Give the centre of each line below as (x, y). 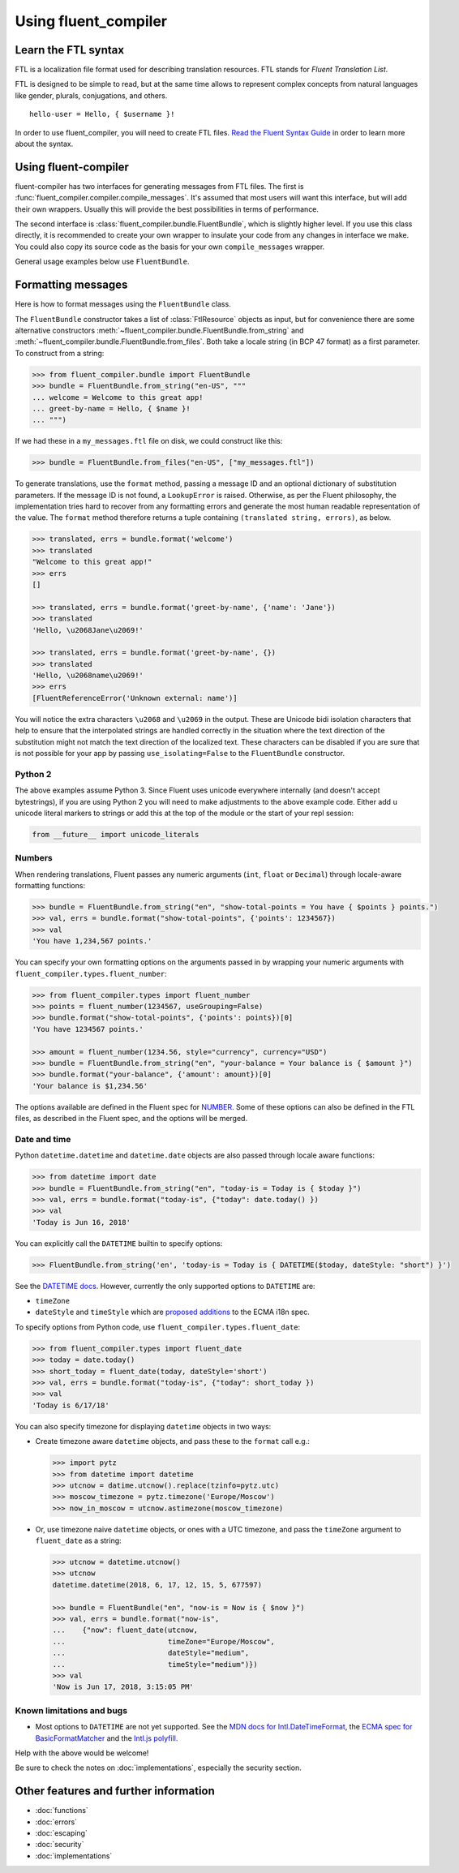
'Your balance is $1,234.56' (90, 1086)
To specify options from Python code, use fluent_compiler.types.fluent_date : (158, 1327)
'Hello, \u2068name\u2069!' (88, 676)
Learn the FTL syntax (70, 50)
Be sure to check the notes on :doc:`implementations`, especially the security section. (158, 1768)
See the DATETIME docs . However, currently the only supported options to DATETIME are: (165, 1286)
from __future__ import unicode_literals (116, 834)
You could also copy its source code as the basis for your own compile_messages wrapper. (170, 247)
